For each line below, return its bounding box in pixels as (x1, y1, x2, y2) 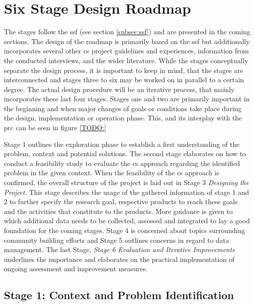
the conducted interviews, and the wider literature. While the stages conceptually (4, 55, 248, 65)
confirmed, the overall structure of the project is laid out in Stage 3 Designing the (4, 177, 249, 188)
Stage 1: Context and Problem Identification (4, 287, 234, 303)
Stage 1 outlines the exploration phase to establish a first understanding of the (4, 139, 240, 149)
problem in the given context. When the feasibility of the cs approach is (4, 167, 219, 178)
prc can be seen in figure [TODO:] (4, 122, 106, 133)
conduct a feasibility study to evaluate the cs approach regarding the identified (4, 158, 240, 168)
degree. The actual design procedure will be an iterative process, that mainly (4, 84, 234, 94)
